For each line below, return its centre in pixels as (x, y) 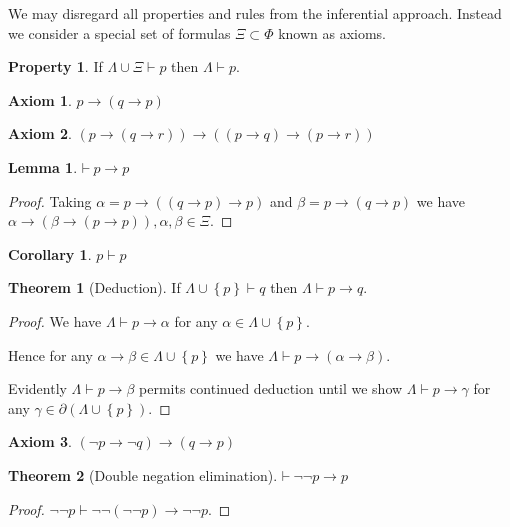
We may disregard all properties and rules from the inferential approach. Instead (255, 13)
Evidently (37, 388)
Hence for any (50, 354)
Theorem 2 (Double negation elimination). (143, 474)
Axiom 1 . (40, 99)
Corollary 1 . (50, 253)
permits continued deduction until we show (271, 388)
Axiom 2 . (40, 133)
